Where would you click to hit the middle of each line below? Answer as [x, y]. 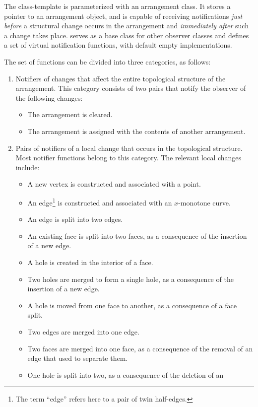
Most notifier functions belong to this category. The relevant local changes [129, 158]
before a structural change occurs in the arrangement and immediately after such [126, 26]
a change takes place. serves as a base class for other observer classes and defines [127, 35]
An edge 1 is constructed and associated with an [100, 202]
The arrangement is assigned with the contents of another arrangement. [136, 131]
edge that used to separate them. [78, 358]
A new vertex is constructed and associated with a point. [114, 184]
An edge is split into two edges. [75, 219]
